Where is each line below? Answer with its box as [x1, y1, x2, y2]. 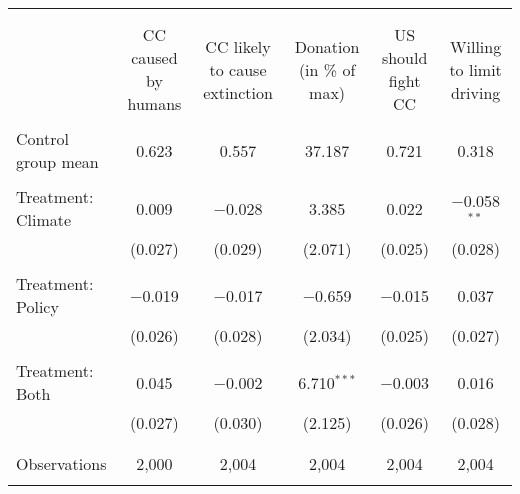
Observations [16, 452, 107, 475]
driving [450, 80, 501, 104]
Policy [16, 295, 59, 318]
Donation [294, 34, 360, 58]
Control [16, 127, 69, 150]
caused [131, 46, 178, 69]
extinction [203, 80, 273, 104]
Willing [450, 34, 502, 58]
